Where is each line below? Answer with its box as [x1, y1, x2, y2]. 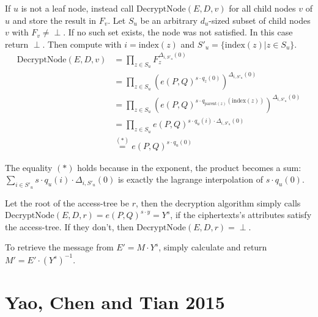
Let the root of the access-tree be [5, 196, 130, 209]
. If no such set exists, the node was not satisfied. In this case [63, 26, 293, 38]
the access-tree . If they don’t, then [5, 220, 134, 233]
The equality [5, 161, 53, 173]
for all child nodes [229, 2, 296, 14]
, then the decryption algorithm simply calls [136, 196, 301, 209]
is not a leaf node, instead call [21, 2, 134, 14]
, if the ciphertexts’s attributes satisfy [170, 208, 312, 221]
